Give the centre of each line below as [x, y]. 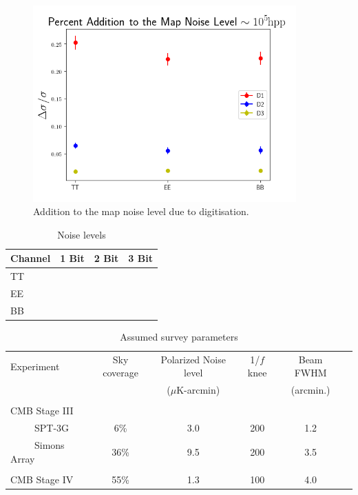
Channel [31, 258]
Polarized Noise [193, 359]
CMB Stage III [42, 411]
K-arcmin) [198, 390]
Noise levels [82, 234]
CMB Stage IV [42, 479]
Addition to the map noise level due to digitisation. [141, 211]
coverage [120, 373]
